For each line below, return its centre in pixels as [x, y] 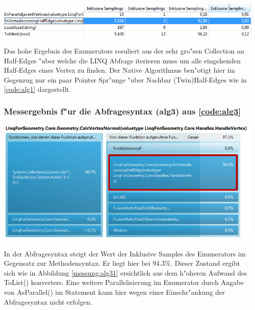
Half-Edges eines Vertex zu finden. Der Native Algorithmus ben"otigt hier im [120, 70]
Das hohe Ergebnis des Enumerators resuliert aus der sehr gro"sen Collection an [124, 50]
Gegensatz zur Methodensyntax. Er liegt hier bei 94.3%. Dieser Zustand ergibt [122, 263]
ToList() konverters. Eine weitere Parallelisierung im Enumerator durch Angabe [124, 282]
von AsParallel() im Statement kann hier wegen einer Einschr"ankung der [115, 292]
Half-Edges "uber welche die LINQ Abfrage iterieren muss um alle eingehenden [122, 60]
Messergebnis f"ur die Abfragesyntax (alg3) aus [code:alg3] [123, 111]
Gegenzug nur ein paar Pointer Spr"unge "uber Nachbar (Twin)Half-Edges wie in [126, 79]
